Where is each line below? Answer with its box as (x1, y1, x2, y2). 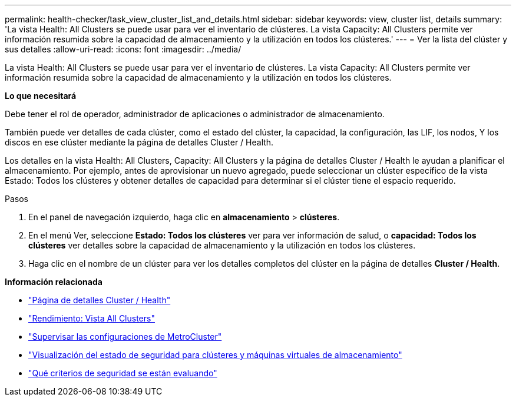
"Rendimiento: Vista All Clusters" (28, 313, 155, 323)
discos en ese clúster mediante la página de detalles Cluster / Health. (5, 137, 274, 147)
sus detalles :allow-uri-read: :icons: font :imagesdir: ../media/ (5, 44, 242, 54)
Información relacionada (5, 277, 102, 287)
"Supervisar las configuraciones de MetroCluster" (28, 332, 222, 342)
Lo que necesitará (5, 91, 77, 101)
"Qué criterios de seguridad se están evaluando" (28, 368, 217, 378)
